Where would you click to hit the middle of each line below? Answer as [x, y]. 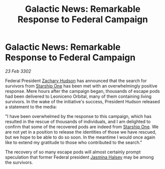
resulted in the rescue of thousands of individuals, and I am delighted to [78, 121]
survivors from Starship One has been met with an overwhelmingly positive [81, 86]
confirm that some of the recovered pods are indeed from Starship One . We [82, 127]
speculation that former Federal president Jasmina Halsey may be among [80, 157]
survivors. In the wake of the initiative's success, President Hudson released [82, 101]
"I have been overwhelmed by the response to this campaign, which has [78, 116]
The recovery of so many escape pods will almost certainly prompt [73, 152]
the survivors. [19, 162]
